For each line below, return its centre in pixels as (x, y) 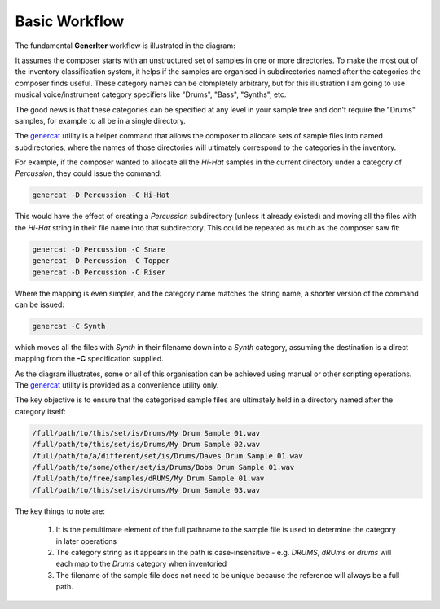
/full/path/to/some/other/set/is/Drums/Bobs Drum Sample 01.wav (163, 467)
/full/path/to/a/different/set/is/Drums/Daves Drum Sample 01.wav (167, 456)
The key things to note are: (60, 511)
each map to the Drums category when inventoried (141, 564)
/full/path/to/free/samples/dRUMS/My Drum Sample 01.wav (148, 479)
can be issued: (40, 304)
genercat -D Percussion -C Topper (101, 261)
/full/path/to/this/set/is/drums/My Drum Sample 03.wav (146, 490)
